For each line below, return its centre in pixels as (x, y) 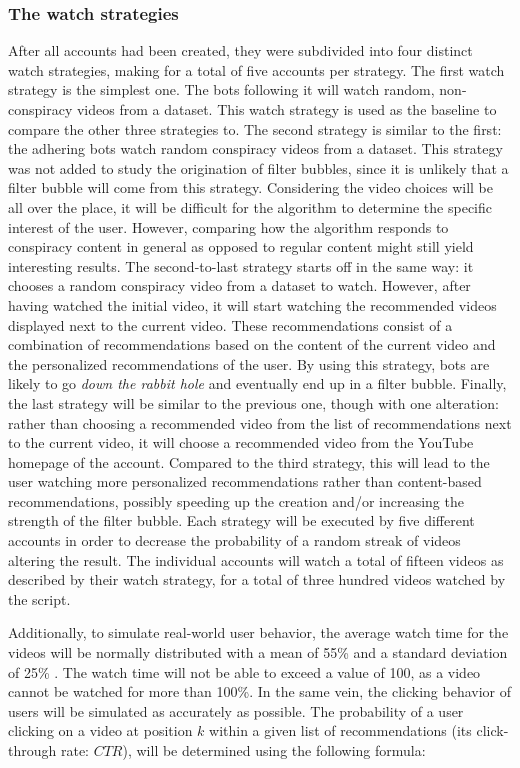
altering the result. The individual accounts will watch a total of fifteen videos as (256, 559)
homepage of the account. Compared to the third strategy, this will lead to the (249, 461)
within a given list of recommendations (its (340, 730)
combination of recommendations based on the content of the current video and (252, 344)
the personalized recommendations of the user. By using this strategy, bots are (249, 363)
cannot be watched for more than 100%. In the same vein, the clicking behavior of (260, 691)
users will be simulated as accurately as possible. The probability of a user (236, 710)
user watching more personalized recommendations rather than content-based (245, 481)
